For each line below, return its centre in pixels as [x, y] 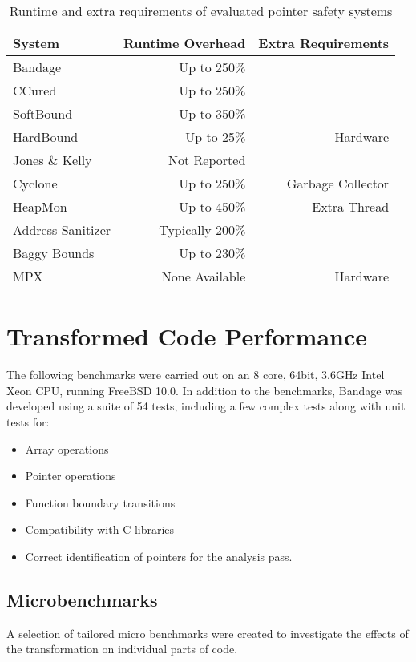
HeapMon [40, 206]
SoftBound [43, 113]
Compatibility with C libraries [100, 529]
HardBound [46, 137]
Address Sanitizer [62, 230]
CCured [35, 90]
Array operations [67, 448]
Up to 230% [212, 253]
